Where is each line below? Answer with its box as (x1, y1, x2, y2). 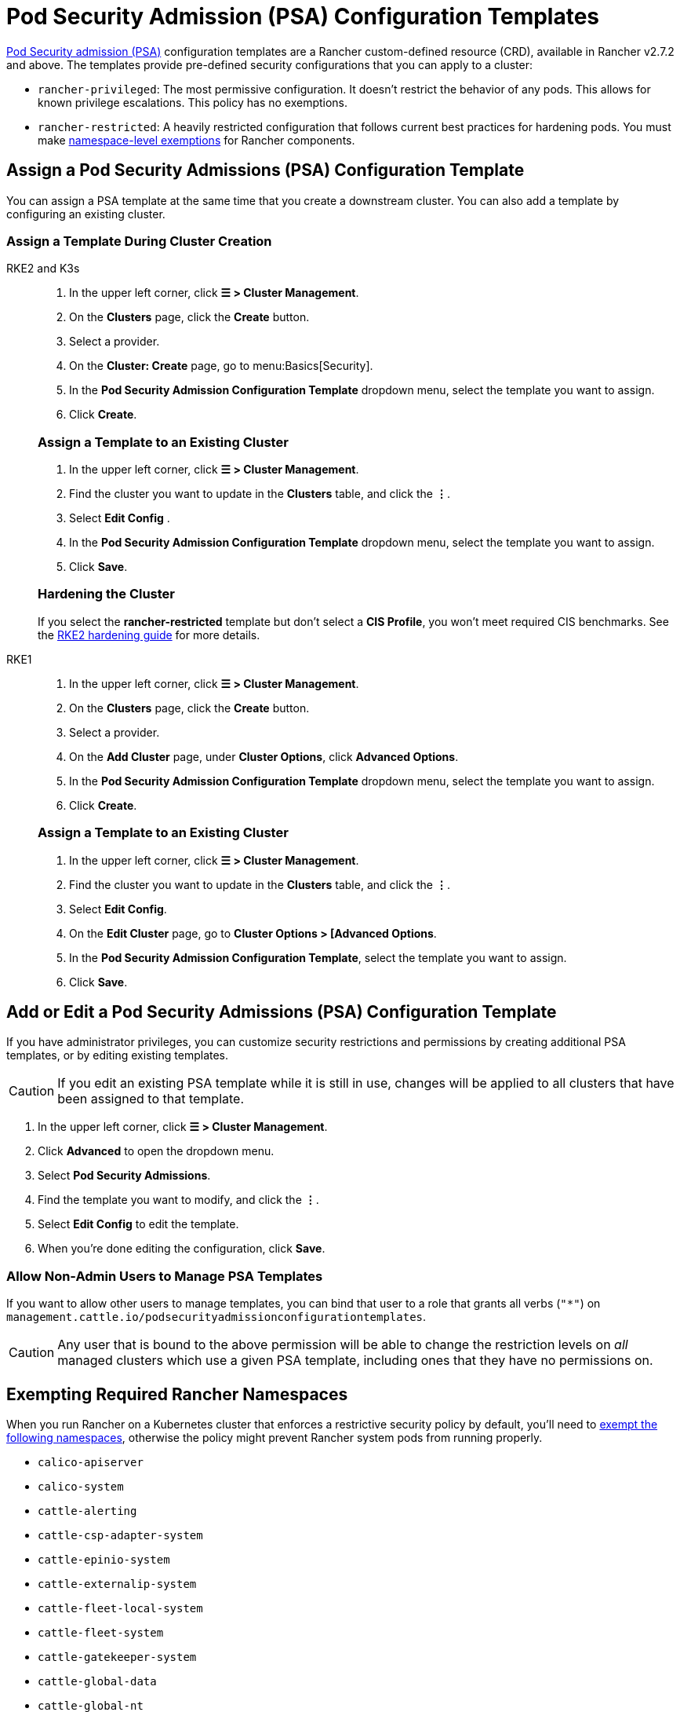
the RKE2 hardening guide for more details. (38, 627, 260, 642)
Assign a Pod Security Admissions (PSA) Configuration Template (6, 160, 525, 181)
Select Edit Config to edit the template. (38, 1217, 239, 1231)
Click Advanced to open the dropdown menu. (38, 1144, 275, 1158)
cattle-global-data (38, 1675, 157, 1688)
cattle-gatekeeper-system (38, 1651, 197, 1664)
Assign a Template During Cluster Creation (6, 232, 272, 249)
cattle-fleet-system (38, 1626, 164, 1640)
